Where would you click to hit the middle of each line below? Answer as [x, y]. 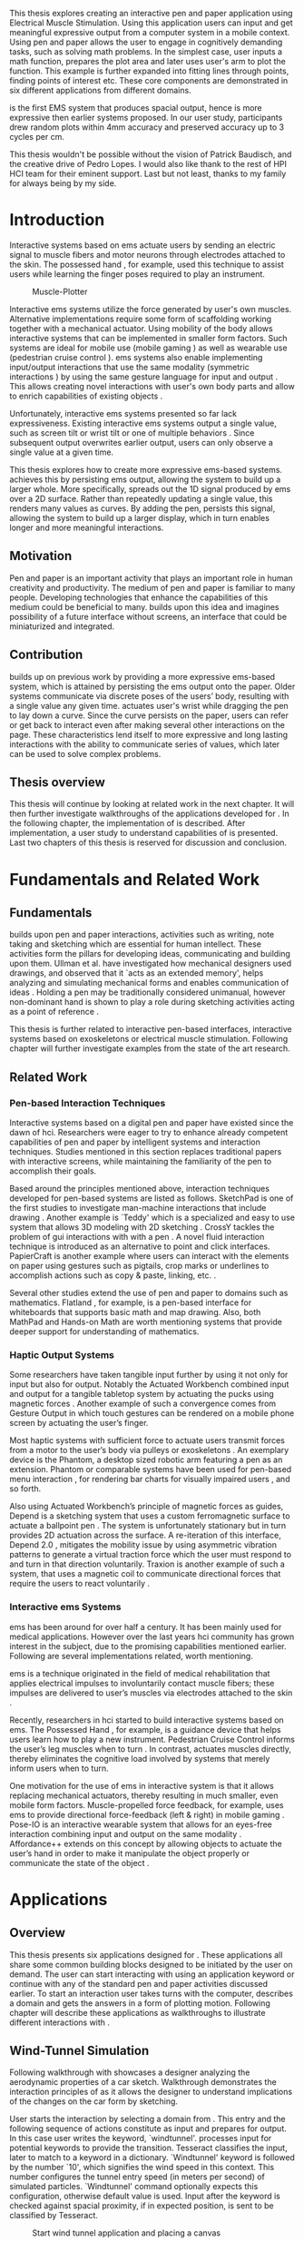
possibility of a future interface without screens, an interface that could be [148, 616]
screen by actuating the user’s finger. [79, 1423]
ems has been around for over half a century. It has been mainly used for [146, 1627]
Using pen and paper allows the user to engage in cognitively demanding [146, 42]
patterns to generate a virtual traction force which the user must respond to [151, 1555]
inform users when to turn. [59, 1768]
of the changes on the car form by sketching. [94, 2101]
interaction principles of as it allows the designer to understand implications [151, 2092]
